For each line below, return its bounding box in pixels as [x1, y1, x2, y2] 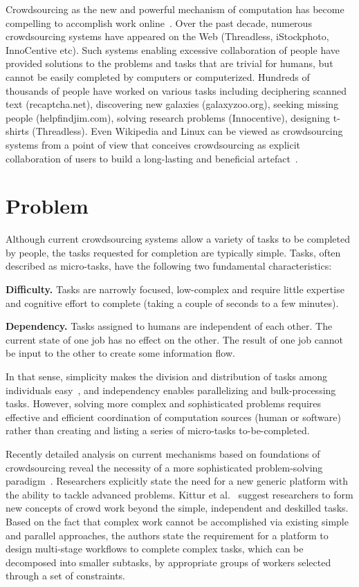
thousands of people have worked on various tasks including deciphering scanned [6, 83, 347, 97]
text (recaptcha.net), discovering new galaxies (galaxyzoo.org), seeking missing [6, 97, 339, 111]
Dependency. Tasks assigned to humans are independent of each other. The [6, 319, 333, 333]
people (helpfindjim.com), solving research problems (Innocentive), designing [6, 110, 331, 124]
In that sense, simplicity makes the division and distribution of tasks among [6, 369, 327, 383]
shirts [6, 124, 29, 138]
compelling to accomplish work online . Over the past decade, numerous [6, 15, 312, 30]
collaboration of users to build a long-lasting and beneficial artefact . [6, 151, 298, 165]
